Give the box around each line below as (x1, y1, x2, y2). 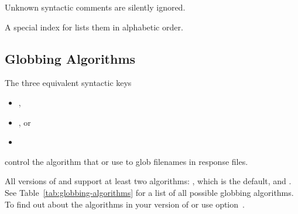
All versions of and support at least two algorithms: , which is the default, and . (5, 175, 292, 187)
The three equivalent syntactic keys (5, 77, 132, 89)
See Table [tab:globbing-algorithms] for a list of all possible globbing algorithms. (5, 186, 294, 198)
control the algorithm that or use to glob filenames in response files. (5, 155, 248, 167)
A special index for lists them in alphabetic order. (5, 20, 183, 33)
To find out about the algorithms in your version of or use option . (5, 198, 245, 210)
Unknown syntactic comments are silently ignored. (5, 1, 186, 13)
